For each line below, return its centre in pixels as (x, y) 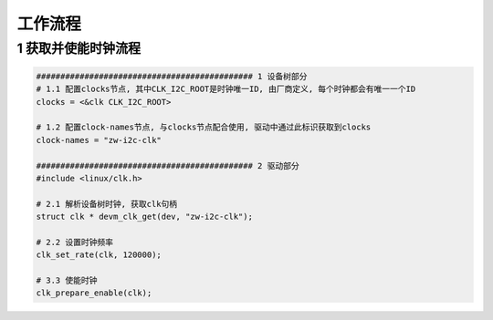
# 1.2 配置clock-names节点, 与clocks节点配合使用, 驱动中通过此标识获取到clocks (204, 127)
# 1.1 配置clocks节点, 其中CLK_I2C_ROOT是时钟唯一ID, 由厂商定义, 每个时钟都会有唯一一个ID (226, 89)
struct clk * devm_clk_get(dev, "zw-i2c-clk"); (144, 217)
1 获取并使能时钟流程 (79, 48)
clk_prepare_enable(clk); (94, 293)
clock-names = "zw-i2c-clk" (99, 140)
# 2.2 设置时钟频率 (75, 242)
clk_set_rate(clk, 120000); (99, 255)
